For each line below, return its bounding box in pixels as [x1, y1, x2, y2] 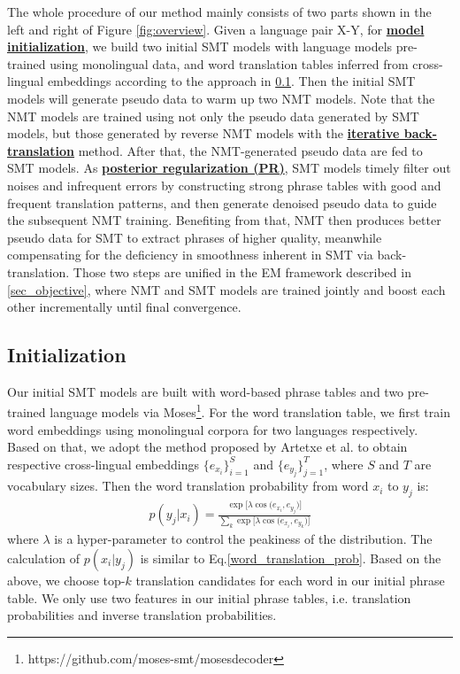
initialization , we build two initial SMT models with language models [7, 37, 393, 56]
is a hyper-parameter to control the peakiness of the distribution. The [54, 530, 433, 548]
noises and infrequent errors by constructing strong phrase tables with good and [7, 175, 441, 194]
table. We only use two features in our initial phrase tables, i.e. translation [7, 588, 411, 607]
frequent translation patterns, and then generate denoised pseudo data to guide [7, 193, 437, 212]
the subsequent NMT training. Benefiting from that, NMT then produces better [7, 211, 441, 229]
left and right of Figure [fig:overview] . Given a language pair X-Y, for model [7, 19, 425, 38]
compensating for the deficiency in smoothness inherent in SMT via [7, 245, 373, 264]
